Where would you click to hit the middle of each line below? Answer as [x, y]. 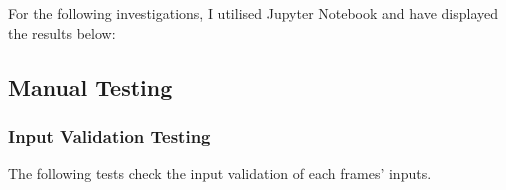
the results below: [62, 32]
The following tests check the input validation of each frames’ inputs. [220, 173]
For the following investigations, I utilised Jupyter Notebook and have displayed [253, 13]
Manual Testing [90, 86]
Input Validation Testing [109, 135]
